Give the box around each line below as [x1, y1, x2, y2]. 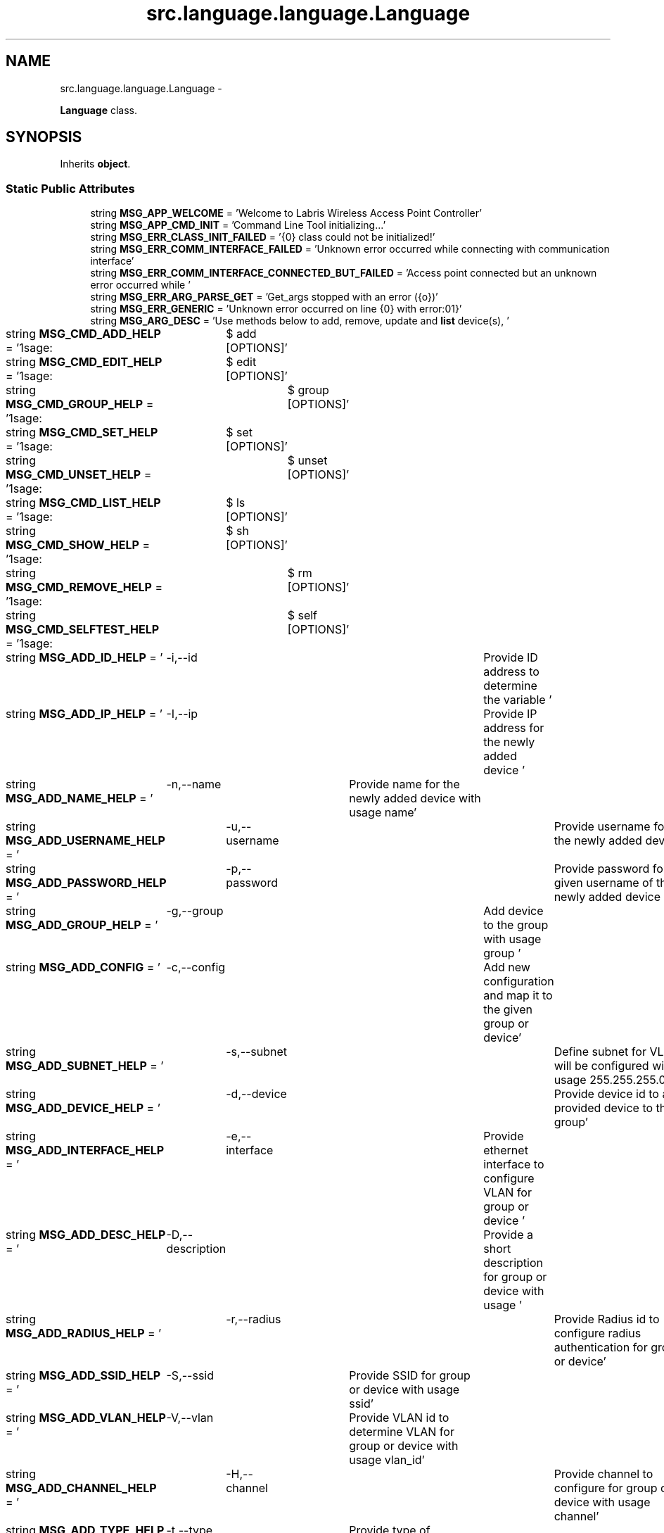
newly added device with [349, 791, 481, 806]
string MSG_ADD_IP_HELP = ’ [6, 707, 162, 721]
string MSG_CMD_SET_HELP [6, 425, 158, 440]
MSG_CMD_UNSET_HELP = [6, 467, 152, 482]
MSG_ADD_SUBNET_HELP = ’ [6, 1059, 164, 1073]
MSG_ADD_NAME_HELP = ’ [6, 791, 153, 806]
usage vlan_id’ [349, 1453, 425, 1468]
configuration [483, 974, 554, 989]
